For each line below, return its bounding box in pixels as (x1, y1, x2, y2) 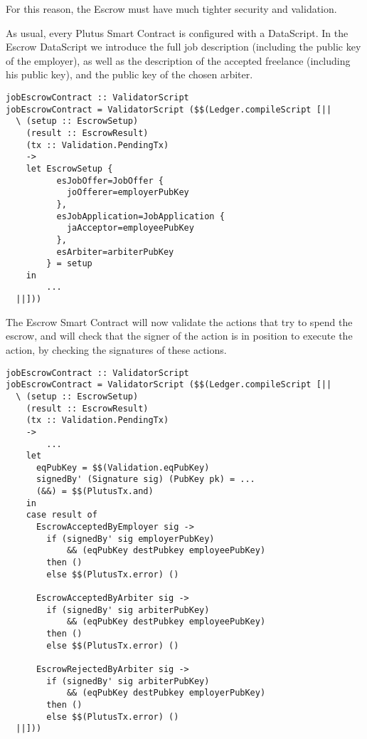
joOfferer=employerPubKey (66, 187, 189, 198)
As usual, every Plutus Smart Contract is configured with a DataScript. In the (6, 25, 349, 40)
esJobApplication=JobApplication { (56, 211, 225, 221)
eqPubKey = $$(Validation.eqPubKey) (36, 462, 210, 473)
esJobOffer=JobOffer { (56, 175, 164, 186)
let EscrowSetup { (26, 163, 113, 174)
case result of (26, 510, 97, 520)
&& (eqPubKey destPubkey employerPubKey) (66, 688, 266, 698)
